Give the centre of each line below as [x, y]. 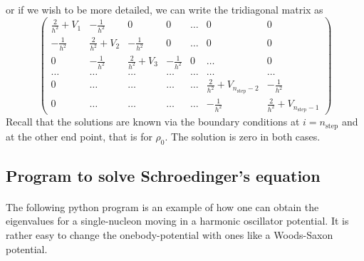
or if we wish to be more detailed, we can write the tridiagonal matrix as [165, 9]
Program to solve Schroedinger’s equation [163, 175]
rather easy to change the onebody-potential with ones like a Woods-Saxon [170, 235]
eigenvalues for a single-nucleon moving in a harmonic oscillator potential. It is [177, 221]
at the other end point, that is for [79, 136]
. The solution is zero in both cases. [243, 136]
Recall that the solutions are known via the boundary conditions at [153, 122]
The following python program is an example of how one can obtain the [162, 206]
